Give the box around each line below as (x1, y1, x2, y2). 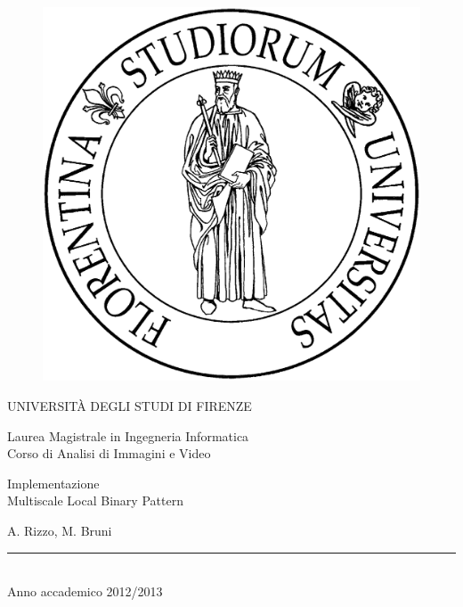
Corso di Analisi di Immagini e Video (7, 444, 211, 463)
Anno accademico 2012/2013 (7, 582, 163, 601)
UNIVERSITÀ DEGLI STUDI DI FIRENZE (7, 397, 252, 415)
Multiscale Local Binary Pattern (7, 491, 183, 510)
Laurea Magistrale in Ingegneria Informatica (7, 426, 249, 445)
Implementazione (7, 473, 100, 492)
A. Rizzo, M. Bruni (7, 521, 112, 539)
